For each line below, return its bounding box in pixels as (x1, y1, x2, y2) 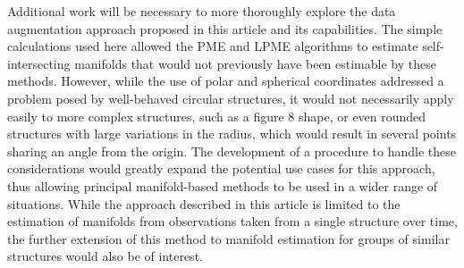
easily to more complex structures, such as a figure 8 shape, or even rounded (7, 106, 426, 125)
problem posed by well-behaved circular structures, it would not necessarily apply (7, 88, 454, 107)
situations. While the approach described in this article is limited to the (7, 194, 401, 213)
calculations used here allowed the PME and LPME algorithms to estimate (7, 37, 418, 55)
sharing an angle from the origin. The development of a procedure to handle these (7, 141, 457, 160)
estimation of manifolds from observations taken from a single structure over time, (7, 212, 458, 230)
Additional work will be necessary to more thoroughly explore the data (7, 2, 396, 20)
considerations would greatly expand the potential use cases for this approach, (7, 159, 435, 178)
